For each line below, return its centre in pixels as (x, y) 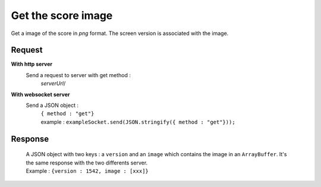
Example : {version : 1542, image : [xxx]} (87, 171)
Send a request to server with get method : (78, 75)
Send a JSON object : (52, 105)
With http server (32, 64)
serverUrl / (53, 84)
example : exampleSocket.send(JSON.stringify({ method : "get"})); (138, 122)
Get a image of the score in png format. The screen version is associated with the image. (120, 33)
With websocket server (40, 94)
